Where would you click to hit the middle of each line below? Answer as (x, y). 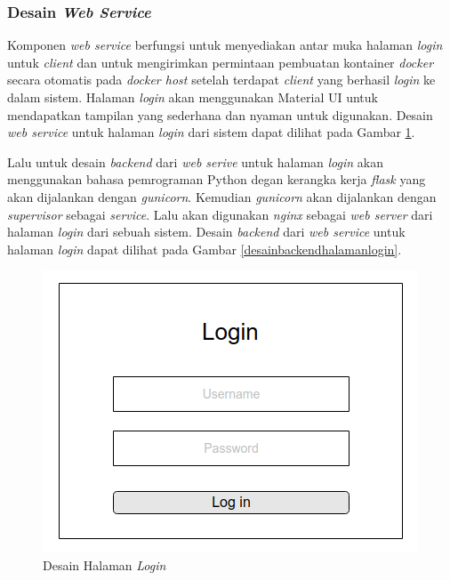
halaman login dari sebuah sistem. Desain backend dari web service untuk (206, 232)
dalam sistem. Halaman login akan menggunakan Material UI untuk (193, 97)
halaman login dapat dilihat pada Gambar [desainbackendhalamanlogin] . (205, 249)
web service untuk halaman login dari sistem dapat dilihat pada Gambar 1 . (211, 132)
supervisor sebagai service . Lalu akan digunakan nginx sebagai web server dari (220, 214)
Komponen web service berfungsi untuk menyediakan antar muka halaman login (225, 45)
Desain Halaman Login (104, 564)
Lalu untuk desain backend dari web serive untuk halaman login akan (195, 161)
